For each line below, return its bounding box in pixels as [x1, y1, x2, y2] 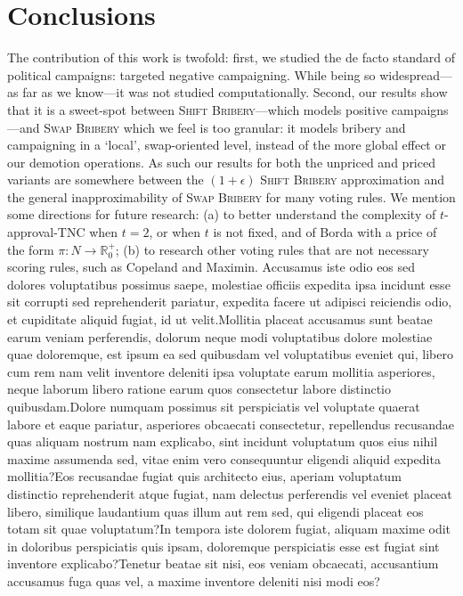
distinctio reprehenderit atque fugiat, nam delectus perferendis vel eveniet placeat [7, 484, 452, 502]
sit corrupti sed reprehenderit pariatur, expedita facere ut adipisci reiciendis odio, [7, 292, 452, 311]
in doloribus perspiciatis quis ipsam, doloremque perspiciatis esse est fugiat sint [7, 536, 440, 555]
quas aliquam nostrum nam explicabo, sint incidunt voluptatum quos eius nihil [7, 432, 438, 451]
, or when [149, 223, 201, 241]
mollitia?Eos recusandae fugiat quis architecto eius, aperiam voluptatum [7, 467, 402, 486]
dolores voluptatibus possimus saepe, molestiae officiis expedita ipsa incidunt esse [7, 274, 451, 293]
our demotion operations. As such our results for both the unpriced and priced [7, 152, 435, 171]
